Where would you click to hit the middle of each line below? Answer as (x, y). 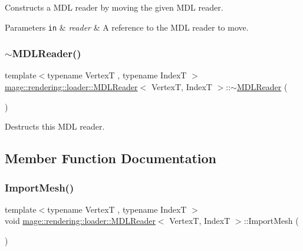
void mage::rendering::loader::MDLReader (80, 221)
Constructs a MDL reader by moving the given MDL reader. (114, 7)
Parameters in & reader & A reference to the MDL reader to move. (127, 27)
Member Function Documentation (111, 158)
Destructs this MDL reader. (55, 126)
